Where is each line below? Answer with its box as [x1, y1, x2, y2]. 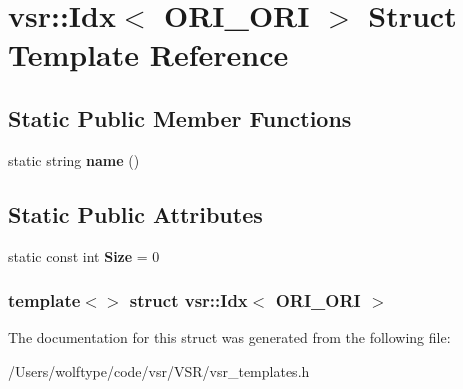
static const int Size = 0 [8, 245, 160, 266]
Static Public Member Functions [8, 102, 352, 133]
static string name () [8, 149, 140, 170]
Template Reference [8, 34, 289, 75]
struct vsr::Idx [129, 288, 248, 313]
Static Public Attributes [8, 198, 263, 229]
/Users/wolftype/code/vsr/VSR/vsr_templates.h [8, 360, 310, 381]
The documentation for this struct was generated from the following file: [8, 327, 451, 348]
